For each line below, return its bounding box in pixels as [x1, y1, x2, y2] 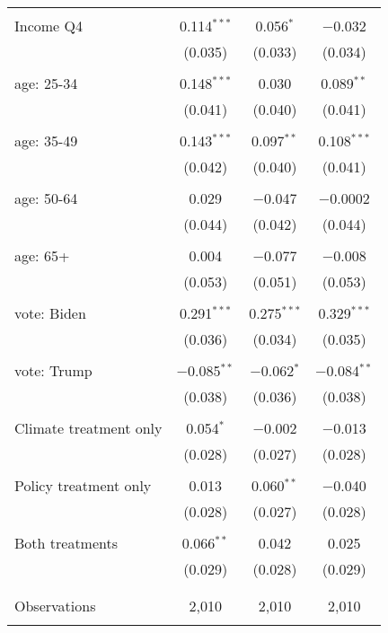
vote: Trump [14, 360, 93, 381]
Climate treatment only [14, 418, 163, 438]
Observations [14, 595, 96, 616]
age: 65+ [14, 245, 70, 266]
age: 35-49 [14, 130, 78, 151]
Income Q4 [14, 15, 83, 36]
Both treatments [14, 532, 119, 553]
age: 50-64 [14, 188, 78, 208]
